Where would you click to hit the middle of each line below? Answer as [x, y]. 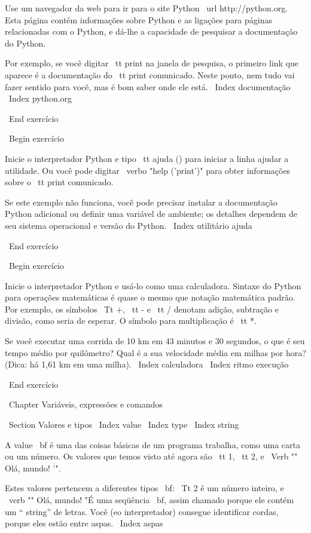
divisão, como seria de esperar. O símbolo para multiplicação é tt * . [131, 321]
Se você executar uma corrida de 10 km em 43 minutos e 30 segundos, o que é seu [155, 341]
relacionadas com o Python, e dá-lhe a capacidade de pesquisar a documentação [151, 31]
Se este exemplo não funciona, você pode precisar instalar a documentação [141, 202]
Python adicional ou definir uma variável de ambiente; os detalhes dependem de [151, 214]
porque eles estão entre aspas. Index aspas [84, 523]
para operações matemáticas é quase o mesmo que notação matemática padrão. [150, 297]
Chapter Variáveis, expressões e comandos [86, 404]
